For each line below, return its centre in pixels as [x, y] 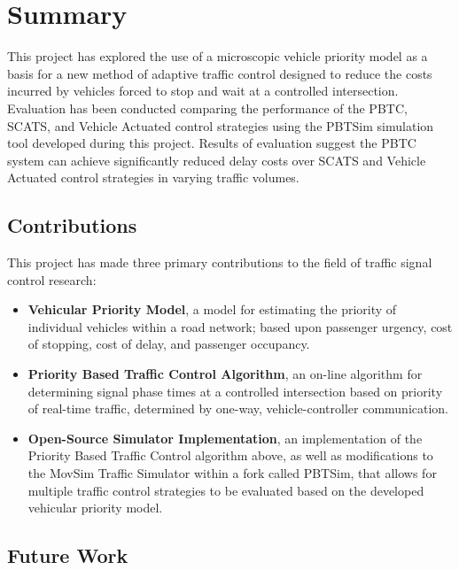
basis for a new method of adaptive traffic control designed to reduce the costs [220, 73]
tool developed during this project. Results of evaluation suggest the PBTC [212, 143]
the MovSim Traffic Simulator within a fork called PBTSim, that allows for [232, 473]
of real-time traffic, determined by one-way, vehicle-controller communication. [238, 408]
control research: [52, 279]
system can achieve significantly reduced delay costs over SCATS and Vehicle [217, 160]
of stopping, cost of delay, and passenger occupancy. [169, 344]
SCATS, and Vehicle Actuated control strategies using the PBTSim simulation [221, 125]
